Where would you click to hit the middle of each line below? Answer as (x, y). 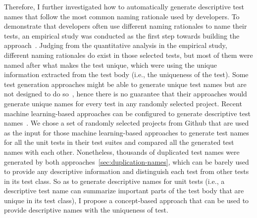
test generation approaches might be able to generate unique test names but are (125, 84)
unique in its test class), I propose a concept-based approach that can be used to (127, 200)
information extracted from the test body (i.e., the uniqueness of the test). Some (126, 74)
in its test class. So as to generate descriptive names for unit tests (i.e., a (114, 181)
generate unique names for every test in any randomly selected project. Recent (123, 103)
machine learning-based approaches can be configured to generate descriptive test (127, 113)
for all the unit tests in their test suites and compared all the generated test (119, 142)
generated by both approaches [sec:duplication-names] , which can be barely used (127, 161)
